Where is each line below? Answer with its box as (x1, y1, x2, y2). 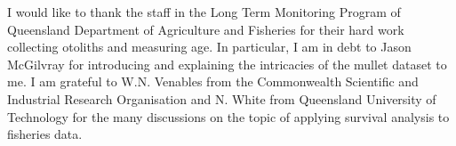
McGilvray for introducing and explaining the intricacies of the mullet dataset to (7, 54, 447, 73)
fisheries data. (7, 125, 83, 143)
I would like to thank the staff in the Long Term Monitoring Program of (7, 3, 401, 20)
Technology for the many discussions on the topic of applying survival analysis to (7, 107, 450, 126)
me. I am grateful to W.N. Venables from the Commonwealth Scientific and (7, 72, 419, 91)
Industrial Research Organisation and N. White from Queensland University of (7, 89, 436, 108)
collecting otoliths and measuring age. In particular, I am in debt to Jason (7, 37, 412, 56)
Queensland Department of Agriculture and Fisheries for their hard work (7, 20, 404, 38)
